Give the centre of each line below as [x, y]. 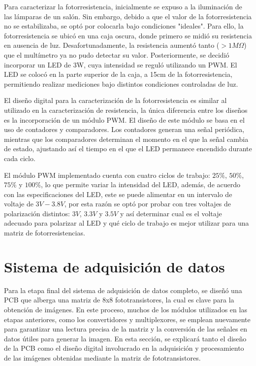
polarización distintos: [37, 213]
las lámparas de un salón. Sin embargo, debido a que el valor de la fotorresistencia [128, 16]
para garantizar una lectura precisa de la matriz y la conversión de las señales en [126, 329]
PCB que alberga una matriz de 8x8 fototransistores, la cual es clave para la [119, 300]
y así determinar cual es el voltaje [171, 213]
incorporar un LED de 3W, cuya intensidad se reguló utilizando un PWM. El [121, 64]
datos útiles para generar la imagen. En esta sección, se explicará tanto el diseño [125, 338]
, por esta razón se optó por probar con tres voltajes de [148, 204]
